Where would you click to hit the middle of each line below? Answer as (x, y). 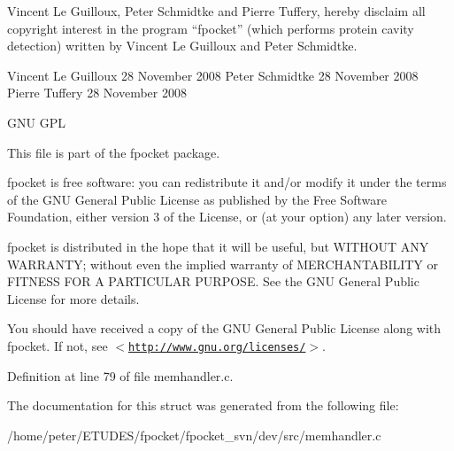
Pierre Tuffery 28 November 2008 (97, 93)
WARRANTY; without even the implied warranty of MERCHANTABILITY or (223, 264)
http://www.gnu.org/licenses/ (217, 347)
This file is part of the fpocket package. (114, 152)
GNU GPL (36, 122)
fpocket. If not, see (58, 345)
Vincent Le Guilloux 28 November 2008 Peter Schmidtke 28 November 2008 (213, 75)
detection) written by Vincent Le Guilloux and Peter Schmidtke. (182, 46)
